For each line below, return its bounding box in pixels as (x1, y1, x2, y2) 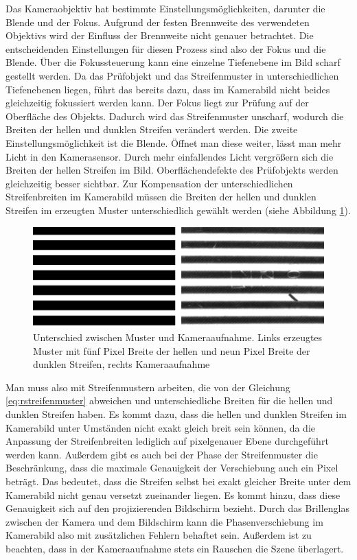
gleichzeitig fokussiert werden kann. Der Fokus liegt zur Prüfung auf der (5, 95, 309, 110)
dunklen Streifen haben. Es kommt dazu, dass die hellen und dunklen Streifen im (5, 407, 347, 421)
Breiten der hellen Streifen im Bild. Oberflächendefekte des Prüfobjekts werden (5, 163, 338, 177)
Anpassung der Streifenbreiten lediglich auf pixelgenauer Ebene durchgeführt (5, 434, 329, 448)
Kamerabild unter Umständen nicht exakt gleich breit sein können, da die (5, 420, 316, 434)
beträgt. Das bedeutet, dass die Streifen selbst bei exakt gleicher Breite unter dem (5, 474, 352, 489)
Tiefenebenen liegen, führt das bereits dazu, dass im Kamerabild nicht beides (5, 82, 330, 96)
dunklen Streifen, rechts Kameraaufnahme (33, 357, 210, 371)
